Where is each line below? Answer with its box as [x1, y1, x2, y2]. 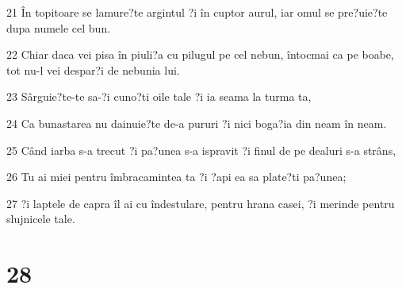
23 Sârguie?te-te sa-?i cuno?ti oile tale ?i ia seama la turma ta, [6, 88, 312, 105]
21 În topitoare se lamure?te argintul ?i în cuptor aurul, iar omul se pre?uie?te [6, 4, 388, 20]
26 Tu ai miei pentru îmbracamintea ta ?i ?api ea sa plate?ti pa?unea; [6, 168, 346, 185]
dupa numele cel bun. [6, 19, 111, 36]
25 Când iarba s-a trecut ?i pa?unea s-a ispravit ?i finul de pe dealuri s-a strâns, [6, 141, 396, 158]
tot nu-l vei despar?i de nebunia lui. [6, 61, 180, 78]
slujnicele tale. [6, 210, 75, 227]
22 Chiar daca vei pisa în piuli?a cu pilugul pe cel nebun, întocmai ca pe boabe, [6, 46, 394, 63]
